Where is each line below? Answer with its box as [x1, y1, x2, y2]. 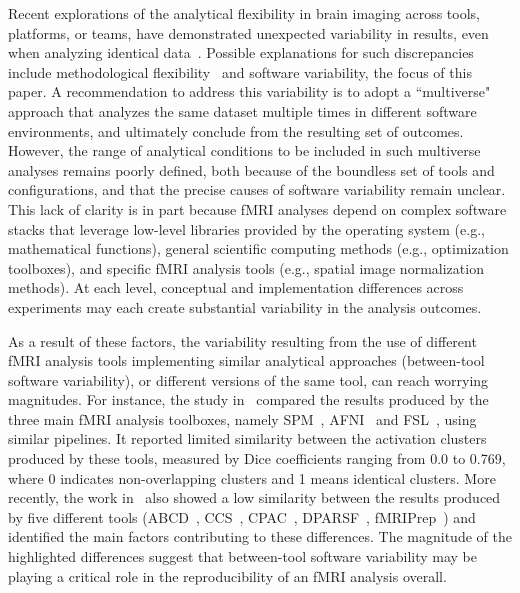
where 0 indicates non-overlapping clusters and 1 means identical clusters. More [8, 467, 496, 488]
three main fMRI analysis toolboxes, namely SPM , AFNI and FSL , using [8, 408, 477, 429]
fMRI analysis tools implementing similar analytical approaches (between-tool [8, 350, 485, 371]
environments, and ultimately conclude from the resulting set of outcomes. [8, 120, 464, 141]
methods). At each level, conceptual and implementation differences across [8, 277, 464, 298]
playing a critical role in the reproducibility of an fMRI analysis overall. [8, 565, 447, 586]
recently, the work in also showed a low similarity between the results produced [8, 487, 501, 508]
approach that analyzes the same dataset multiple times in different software [8, 100, 477, 121]
